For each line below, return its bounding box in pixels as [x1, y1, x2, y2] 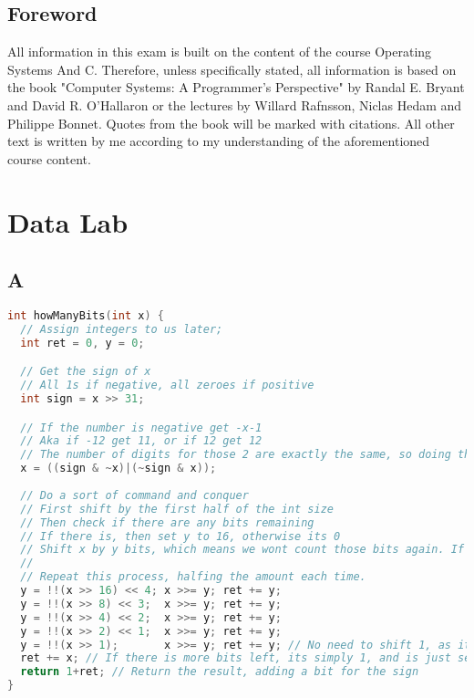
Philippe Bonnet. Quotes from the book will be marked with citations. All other [7, 113, 455, 132]
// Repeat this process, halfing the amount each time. [20, 570, 366, 584]
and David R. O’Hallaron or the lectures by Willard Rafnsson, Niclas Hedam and [7, 95, 462, 114]
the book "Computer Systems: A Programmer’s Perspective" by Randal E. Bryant [7, 78, 465, 97]
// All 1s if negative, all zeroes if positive [20, 379, 314, 392]
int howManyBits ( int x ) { [7, 308, 164, 322]
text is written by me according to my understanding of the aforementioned [7, 131, 430, 151]
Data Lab [7, 203, 129, 240]
